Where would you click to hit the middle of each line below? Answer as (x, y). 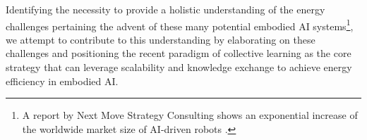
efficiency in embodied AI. (62, 81)
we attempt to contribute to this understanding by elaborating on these (161, 39)
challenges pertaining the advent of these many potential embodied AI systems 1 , (180, 25)
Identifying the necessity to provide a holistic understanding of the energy (166, 9)
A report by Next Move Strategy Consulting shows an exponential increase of (190, 115)
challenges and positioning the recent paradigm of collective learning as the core (179, 53)
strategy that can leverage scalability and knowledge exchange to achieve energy (179, 67)
